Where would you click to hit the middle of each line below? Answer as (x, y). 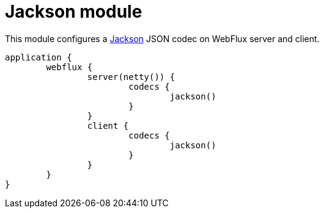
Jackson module (74, 12)
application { (39, 57)
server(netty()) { (131, 77)
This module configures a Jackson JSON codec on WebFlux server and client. (162, 38)
